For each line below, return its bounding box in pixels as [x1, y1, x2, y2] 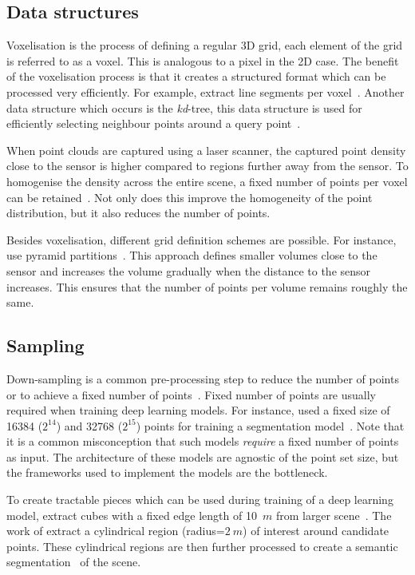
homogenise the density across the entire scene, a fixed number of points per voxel [6, 172, 408, 189]
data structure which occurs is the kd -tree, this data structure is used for [6, 99, 362, 116]
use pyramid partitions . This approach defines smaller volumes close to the [6, 247, 377, 264]
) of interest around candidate [243, 522, 389, 539]
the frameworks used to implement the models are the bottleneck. [6, 464, 328, 481]
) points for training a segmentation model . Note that [136, 417, 405, 434]
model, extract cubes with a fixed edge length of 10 [6, 506, 257, 523]
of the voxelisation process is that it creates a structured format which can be [6, 68, 386, 85]
